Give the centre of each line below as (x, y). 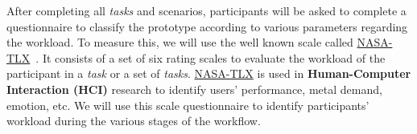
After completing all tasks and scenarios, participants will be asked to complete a (206, 10)
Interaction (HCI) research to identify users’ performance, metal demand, (194, 89)
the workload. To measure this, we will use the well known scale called (180, 42)
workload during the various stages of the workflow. (134, 121)
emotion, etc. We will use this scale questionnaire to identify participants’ (188, 105)
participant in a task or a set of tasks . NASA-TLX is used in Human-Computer (209, 73)
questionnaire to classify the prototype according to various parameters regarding (207, 26)
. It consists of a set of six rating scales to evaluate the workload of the (211, 57)
